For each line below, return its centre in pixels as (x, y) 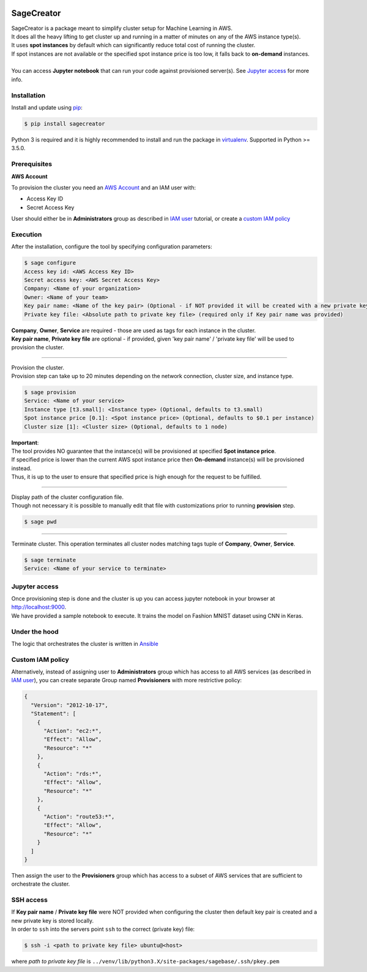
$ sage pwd (40, 522)
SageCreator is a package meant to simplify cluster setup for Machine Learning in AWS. (122, 28)
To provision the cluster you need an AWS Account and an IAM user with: (104, 188)
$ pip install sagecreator (65, 123)
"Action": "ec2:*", (73, 731)
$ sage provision (50, 393)
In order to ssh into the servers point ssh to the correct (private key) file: (103, 929)
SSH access (30, 900)
